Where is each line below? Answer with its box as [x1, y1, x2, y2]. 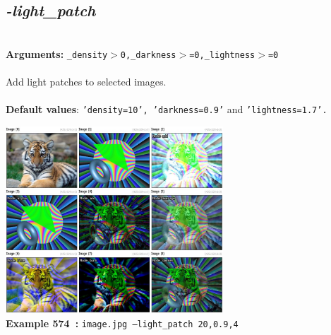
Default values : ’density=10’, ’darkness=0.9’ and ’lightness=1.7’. [6, 102, 327, 117]
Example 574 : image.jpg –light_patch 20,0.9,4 [6, 316, 239, 331]
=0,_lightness [189, 49, 255, 60]
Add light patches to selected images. [6, 74, 167, 89]
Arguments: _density [6, 46, 108, 61]
